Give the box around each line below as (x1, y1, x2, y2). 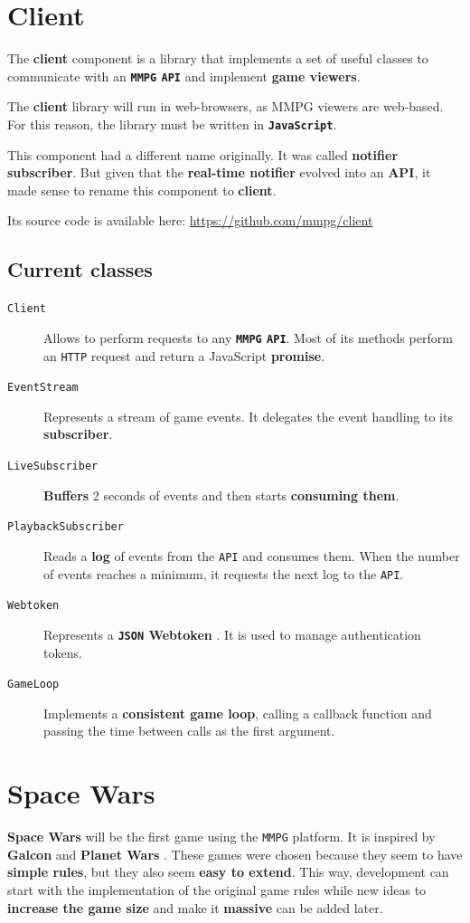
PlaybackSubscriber (7, 520, 124, 534)
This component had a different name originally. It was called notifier (7, 145, 399, 164)
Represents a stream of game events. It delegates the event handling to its (43, 406, 453, 425)
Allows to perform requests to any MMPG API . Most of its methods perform (43, 328, 453, 347)
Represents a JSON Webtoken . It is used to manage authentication (43, 624, 421, 643)
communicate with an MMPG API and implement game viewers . (7, 66, 361, 85)
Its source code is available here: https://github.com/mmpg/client (7, 211, 373, 230)
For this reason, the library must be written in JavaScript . (7, 114, 337, 133)
